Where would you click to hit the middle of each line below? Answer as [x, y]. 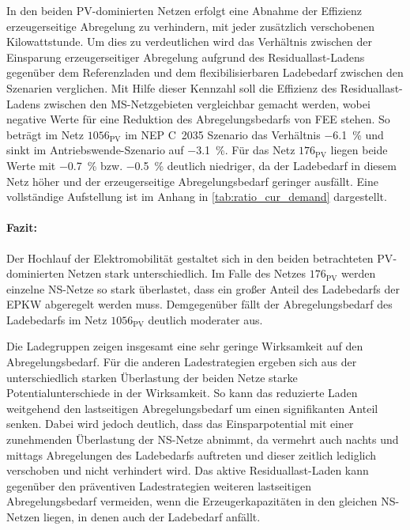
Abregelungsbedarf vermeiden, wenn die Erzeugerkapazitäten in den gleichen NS [201, 501]
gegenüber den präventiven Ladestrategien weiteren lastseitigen [159, 485]
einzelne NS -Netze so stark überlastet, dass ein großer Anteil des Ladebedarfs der [203, 288]
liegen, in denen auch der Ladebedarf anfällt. [152, 517]
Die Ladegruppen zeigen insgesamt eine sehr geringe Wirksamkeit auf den [185, 346]
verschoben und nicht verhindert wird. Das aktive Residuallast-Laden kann [188, 470]
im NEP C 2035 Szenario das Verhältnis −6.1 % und [254, 134]
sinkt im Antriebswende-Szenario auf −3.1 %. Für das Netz [151, 150]
